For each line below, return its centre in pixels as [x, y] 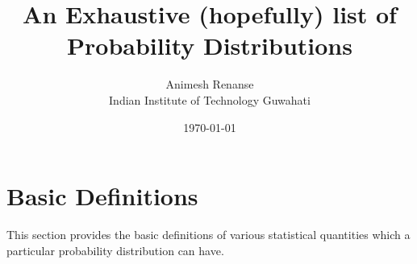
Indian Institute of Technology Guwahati [210, 99]
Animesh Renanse [210, 84]
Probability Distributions [210, 45]
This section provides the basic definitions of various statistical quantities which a [208, 235]
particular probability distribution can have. [115, 250]
